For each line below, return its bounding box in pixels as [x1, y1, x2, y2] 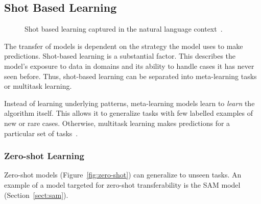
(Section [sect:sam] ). [4, 189, 68, 200]
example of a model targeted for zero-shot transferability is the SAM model [4, 179, 241, 190]
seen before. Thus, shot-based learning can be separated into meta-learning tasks [4, 70, 257, 81]
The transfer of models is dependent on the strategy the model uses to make [4, 40, 243, 51]
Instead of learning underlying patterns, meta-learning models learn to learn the [4, 97, 255, 108]
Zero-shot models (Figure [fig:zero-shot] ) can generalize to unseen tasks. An [4, 169, 242, 180]
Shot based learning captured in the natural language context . [25, 23, 223, 34]
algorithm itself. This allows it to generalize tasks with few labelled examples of [4, 108, 253, 118]
